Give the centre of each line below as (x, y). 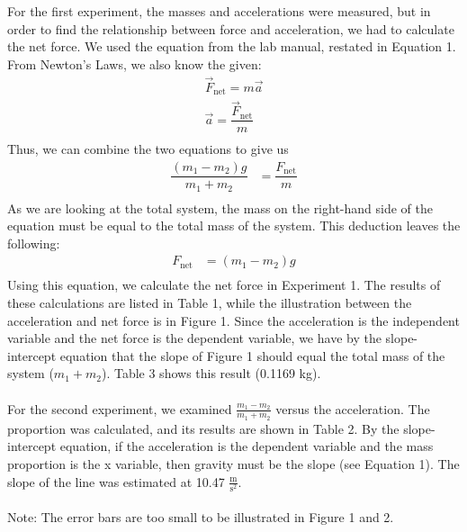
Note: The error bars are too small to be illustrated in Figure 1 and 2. (201, 517)
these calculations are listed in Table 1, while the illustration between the (210, 303)
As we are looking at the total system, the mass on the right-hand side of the (220, 207)
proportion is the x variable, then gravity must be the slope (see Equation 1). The (233, 464)
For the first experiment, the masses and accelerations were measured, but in (219, 11)
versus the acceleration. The (353, 408)
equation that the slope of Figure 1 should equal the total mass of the (252, 355)
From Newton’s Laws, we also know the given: (135, 63)
